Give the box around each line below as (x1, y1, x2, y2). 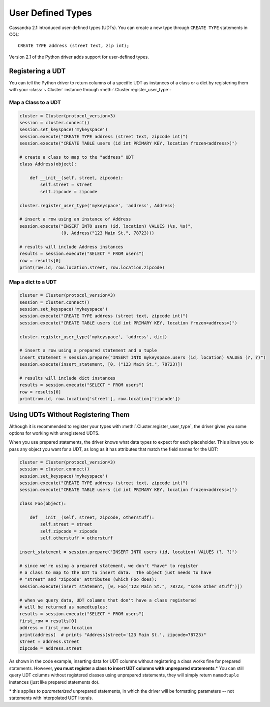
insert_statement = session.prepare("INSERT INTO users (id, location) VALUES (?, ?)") (19, 549, 238, 555)
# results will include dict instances (19, 375, 116, 381)
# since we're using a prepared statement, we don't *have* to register (19, 563, 199, 568)
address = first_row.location (19, 625, 92, 631)
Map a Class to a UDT (9, 99, 61, 106)
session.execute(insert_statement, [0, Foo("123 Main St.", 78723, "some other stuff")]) (19, 583, 243, 589)
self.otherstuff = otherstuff (40, 535, 113, 541)
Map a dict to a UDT (9, 279, 57, 285)
